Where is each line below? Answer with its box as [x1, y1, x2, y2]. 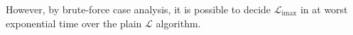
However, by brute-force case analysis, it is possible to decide [6, 2, 271, 16]
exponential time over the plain [6, 15, 142, 30]
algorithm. [156, 15, 201, 30]
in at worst [300, 2, 348, 16]
